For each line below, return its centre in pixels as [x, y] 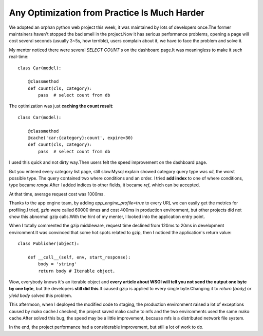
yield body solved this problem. [41, 296]
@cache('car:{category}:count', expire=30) [80, 138]
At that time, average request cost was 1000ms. [57, 194]
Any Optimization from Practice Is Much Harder [107, 13]
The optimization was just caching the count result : [61, 106]
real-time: [19, 57]
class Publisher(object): [49, 244]
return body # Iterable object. [77, 271]
